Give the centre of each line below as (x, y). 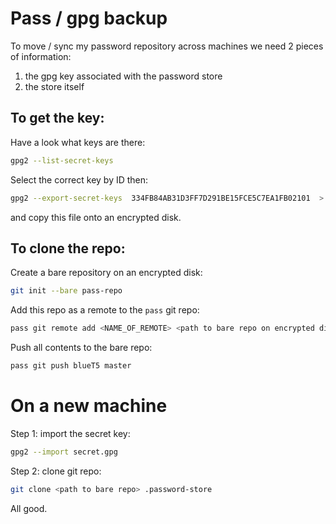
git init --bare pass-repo (66, 291)
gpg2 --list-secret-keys (62, 160)
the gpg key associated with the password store (123, 76)
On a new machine (89, 406)
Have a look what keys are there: (78, 142)
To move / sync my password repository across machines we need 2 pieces (167, 46)
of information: (41, 56)
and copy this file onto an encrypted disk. (96, 217)
